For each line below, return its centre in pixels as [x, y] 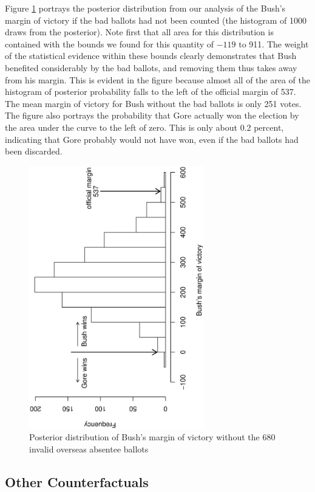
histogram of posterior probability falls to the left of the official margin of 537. [151, 92]
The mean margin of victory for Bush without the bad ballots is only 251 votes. [153, 103]
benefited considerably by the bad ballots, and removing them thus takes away [151, 67]
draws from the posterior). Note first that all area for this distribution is [139, 32]
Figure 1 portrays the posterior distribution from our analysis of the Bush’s [145, 8]
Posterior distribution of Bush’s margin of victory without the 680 [152, 437]
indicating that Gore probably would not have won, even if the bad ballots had [152, 139]
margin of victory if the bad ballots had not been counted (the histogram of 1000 [156, 20]
